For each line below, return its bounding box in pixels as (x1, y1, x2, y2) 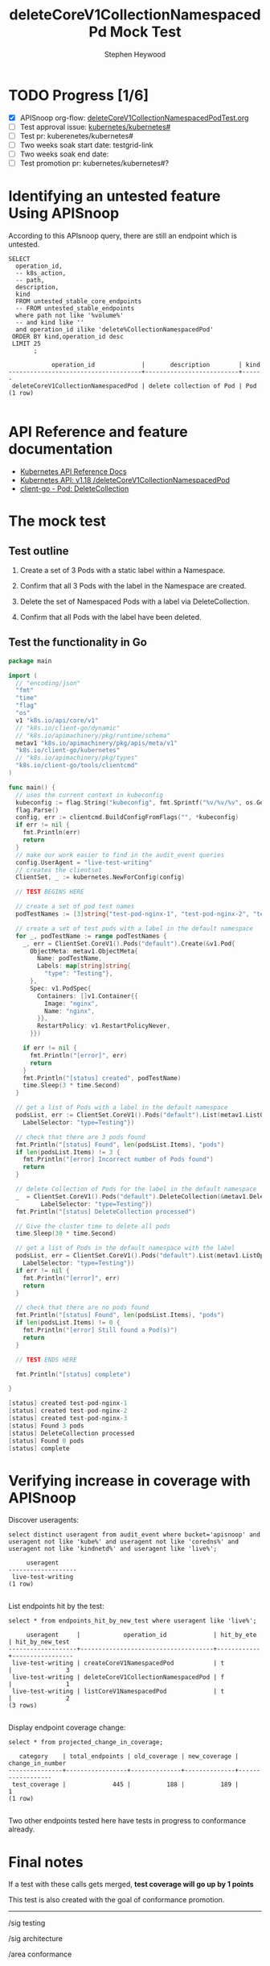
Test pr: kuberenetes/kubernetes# (19, 131, 134, 140)
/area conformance (8, 1949, 72, 1960)
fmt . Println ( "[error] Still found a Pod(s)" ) (22, 1326, 178, 1334)
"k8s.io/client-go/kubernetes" (15, 746, 121, 754)
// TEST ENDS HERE (15, 1356, 78, 1364)
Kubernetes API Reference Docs (19, 466, 127, 476)
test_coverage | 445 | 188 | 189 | (11, 1781, 239, 1789)
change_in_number (8, 1760, 67, 1768)
